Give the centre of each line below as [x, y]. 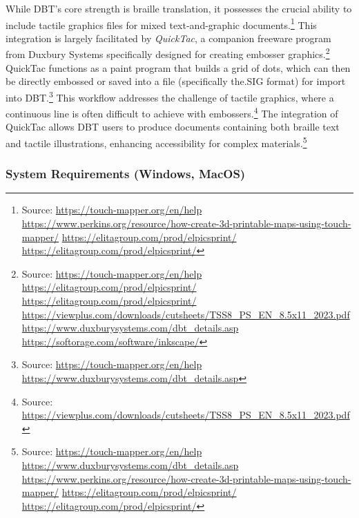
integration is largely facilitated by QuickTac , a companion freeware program [168, 38]
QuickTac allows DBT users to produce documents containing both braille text [173, 127]
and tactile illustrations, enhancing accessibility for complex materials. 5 [156, 142]
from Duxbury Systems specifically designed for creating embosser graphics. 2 [168, 53]
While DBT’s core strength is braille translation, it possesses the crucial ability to [179, 8]
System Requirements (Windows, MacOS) [126, 174]
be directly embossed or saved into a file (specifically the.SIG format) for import [176, 81]
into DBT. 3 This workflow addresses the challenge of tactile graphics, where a [170, 96]
